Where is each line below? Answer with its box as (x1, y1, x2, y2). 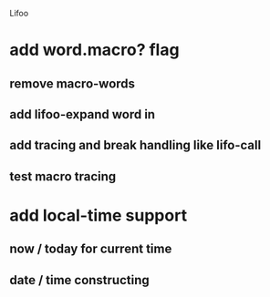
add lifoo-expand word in (9, 107, 156, 122)
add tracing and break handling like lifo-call (9, 138, 262, 153)
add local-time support (9, 205, 188, 226)
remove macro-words (9, 76, 135, 91)
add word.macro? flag (9, 40, 180, 60)
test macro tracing (9, 169, 117, 184)
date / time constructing (9, 272, 151, 288)
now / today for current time (9, 241, 172, 257)
